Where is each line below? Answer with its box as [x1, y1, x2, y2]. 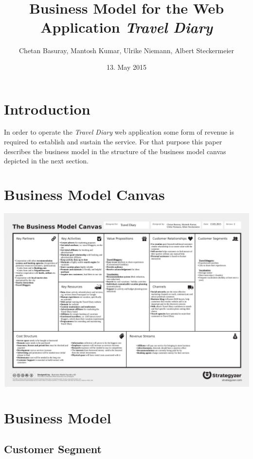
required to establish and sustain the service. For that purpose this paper [4, 137, 222, 147]
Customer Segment [4, 441, 102, 456]
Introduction [4, 99, 90, 119]
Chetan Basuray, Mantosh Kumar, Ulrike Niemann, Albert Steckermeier [19, 45, 234, 56]
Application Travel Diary [40, 17, 213, 38]
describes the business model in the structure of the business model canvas [4, 146, 226, 156]
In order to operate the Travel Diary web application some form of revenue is [4, 127, 234, 137]
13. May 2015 [106, 61, 147, 72]
